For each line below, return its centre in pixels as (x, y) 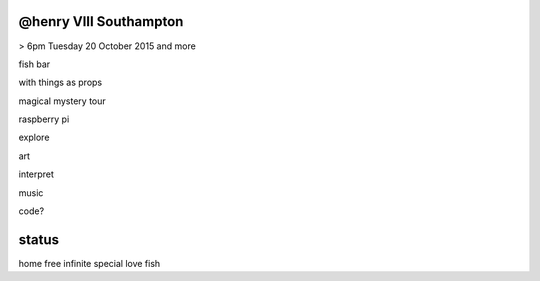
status (39, 239)
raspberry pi (44, 119)
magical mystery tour (62, 101)
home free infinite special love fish (89, 263)
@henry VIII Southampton (101, 21)
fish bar (34, 64)
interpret (36, 174)
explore (34, 137)
